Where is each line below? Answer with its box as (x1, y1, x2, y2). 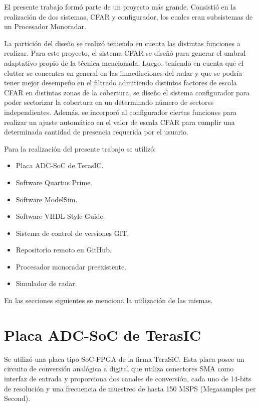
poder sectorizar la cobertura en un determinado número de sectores (4, 97, 214, 107)
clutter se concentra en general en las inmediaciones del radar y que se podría (4, 67, 242, 78)
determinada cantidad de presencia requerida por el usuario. (4, 126, 188, 137)
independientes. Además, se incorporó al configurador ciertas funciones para (4, 106, 237, 117)
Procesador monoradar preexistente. (16, 261, 127, 272)
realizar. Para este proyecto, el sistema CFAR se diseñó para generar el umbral (4, 48, 246, 58)
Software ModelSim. (16, 194, 78, 204)
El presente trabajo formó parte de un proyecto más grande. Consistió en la (4, 2, 236, 12)
